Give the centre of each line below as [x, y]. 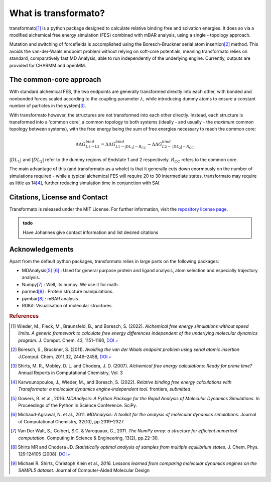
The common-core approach [55, 80]
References [24, 316]
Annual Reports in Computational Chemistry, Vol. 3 [71, 373]
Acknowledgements [41, 249]
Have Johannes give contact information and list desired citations [91, 232]
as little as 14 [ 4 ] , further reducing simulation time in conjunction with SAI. [85, 183]
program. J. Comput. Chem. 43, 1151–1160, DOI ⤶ [68, 340]
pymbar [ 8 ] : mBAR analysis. [51, 298]
